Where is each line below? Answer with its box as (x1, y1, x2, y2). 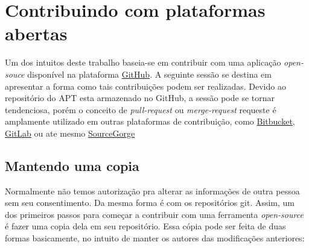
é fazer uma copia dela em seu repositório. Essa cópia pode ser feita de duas (5, 220, 286, 232)
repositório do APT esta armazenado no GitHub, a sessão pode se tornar (5, 91, 275, 104)
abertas (5, 21, 68, 46)
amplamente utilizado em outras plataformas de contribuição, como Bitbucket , (5, 115, 295, 128)
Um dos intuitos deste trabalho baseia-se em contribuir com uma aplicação (5, 56, 281, 69)
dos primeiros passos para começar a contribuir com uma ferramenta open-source (5, 208, 304, 220)
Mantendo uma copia (5, 156, 139, 175)
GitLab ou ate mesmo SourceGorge (5, 126, 135, 139)
